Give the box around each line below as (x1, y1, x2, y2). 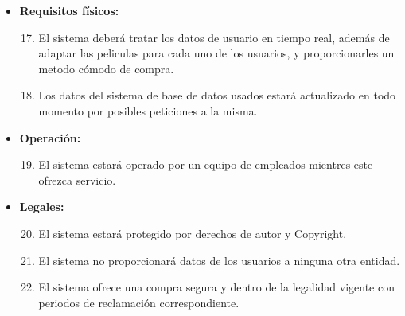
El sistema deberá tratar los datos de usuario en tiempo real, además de (38, 29, 390, 45)
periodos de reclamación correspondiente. (38, 294, 239, 310)
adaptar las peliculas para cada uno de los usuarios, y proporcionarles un (38, 45, 395, 61)
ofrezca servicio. (38, 171, 116, 188)
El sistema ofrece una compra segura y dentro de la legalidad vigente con (38, 279, 395, 295)
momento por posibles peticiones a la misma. (38, 102, 258, 119)
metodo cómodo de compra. (38, 60, 174, 76)
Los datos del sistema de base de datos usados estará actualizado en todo (38, 87, 396, 103)
